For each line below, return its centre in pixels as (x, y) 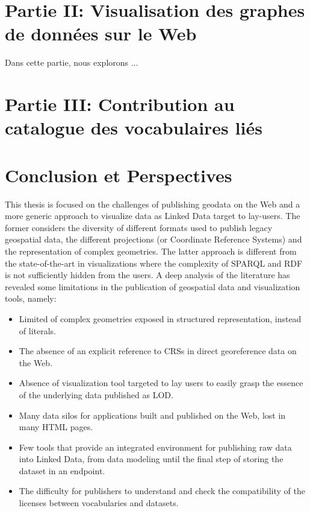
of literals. (37, 330)
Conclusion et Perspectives (119, 175)
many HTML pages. (56, 427)
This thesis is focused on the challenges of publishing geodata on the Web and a (153, 204)
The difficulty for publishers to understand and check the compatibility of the (162, 491)
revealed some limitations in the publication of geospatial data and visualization (153, 286)
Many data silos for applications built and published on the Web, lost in (152, 415)
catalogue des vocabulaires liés (134, 128)
